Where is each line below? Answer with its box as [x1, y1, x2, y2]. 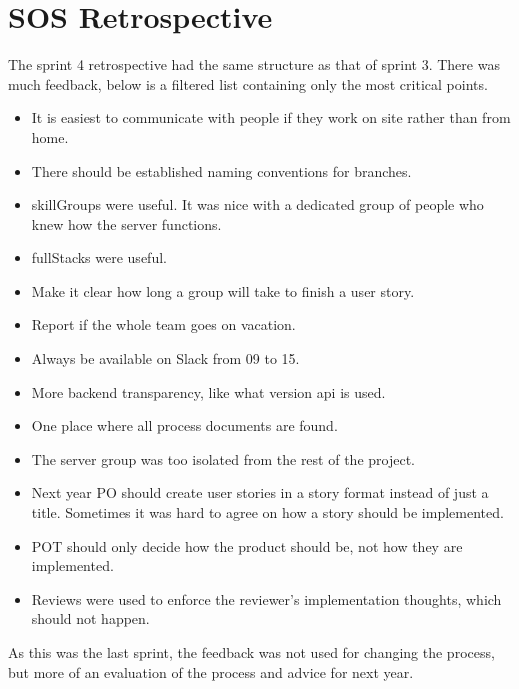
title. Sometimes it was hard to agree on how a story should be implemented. [31, 502, 504, 523]
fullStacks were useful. [31, 247, 167, 268]
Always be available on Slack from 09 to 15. [31, 348, 300, 369]
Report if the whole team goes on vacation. [31, 314, 296, 335]
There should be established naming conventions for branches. [31, 160, 412, 181]
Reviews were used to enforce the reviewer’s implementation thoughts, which [31, 588, 502, 609]
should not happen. [31, 608, 150, 629]
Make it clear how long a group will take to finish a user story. [31, 280, 415, 301]
